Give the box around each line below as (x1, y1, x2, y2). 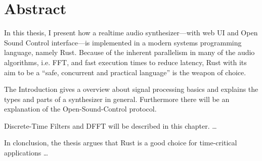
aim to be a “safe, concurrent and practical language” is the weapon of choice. (4, 67, 246, 77)
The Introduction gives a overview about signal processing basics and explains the (4, 84, 258, 94)
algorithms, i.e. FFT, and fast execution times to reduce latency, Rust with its (4, 57, 247, 67)
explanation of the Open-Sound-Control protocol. (4, 103, 157, 114)
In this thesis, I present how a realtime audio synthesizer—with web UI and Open (4, 27, 258, 38)
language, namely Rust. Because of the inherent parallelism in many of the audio (4, 47, 255, 58)
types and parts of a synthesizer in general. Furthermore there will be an (4, 93, 230, 104)
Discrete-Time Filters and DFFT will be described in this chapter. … (4, 120, 217, 131)
